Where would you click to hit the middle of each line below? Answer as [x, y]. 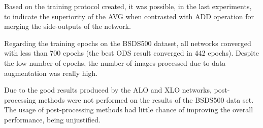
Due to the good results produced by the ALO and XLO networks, [108, 90]
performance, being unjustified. [52, 119]
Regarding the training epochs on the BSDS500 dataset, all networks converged [128, 43]
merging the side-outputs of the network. [68, 26]
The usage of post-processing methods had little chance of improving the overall [129, 110]
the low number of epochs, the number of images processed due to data [115, 62]
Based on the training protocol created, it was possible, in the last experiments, [128, 6]
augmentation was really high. [51, 73]
